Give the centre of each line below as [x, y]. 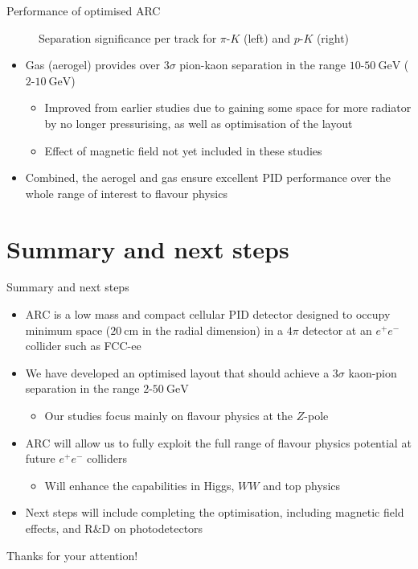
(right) [333, 37]
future [40, 458]
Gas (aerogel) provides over [92, 65]
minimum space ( [68, 330]
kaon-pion [373, 372]
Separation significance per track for [128, 37]
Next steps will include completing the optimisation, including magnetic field [215, 512]
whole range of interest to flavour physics [126, 193]
